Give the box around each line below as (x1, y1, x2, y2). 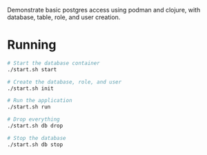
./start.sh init (7, 85, 54, 92)
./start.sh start (7, 66, 57, 73)
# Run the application (7, 97, 72, 104)
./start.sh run (7, 104, 51, 110)
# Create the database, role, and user (7, 78, 122, 85)
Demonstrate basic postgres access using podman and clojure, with (7, 6, 201, 14)
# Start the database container (7, 60, 100, 67)
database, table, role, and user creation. (7, 13, 121, 21)
